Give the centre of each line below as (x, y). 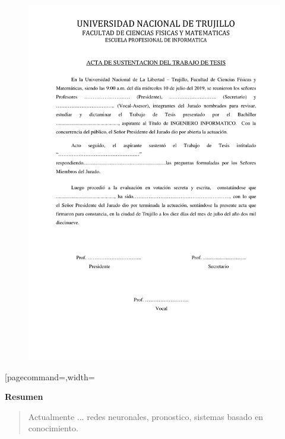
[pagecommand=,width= (50, 376)
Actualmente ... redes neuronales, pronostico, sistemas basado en (146, 416)
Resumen (24, 397)
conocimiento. (53, 428)
